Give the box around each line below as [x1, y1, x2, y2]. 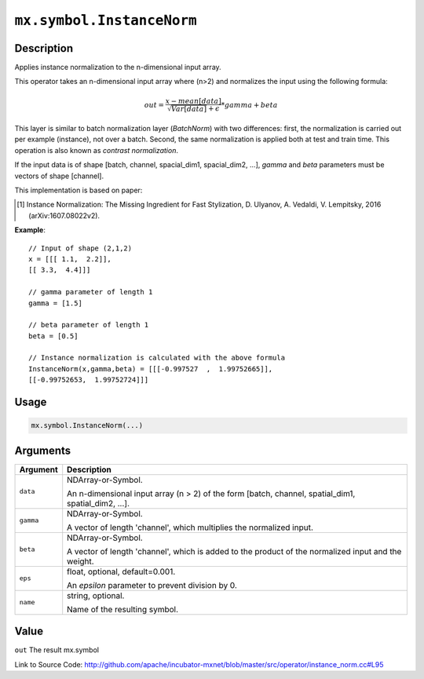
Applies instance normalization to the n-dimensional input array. [14, 63, 221, 72]
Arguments [14, 444, 71, 457]
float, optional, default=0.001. [67, 566, 176, 577]
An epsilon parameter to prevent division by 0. [67, 579, 237, 590]
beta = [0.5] [28, 331, 79, 341]
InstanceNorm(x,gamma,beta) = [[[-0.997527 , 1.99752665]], [28, 364, 273, 373]
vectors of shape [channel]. [14, 171, 104, 181]
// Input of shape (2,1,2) [28, 243, 133, 253]
